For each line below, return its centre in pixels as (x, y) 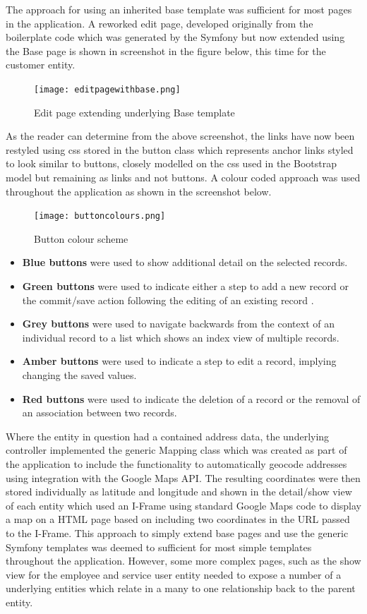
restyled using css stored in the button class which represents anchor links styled (180, 149)
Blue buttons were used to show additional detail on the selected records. (185, 262)
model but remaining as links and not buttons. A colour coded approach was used (183, 177)
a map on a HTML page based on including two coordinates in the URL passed (178, 519)
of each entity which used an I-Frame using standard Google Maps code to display (183, 505)
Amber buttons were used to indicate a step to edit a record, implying (179, 361)
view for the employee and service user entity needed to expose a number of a (174, 574)
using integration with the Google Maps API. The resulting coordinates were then (183, 477)
